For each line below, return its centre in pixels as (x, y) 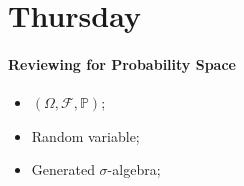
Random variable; (85, 135)
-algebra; (134, 169)
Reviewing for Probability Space (122, 63)
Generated (63, 169)
